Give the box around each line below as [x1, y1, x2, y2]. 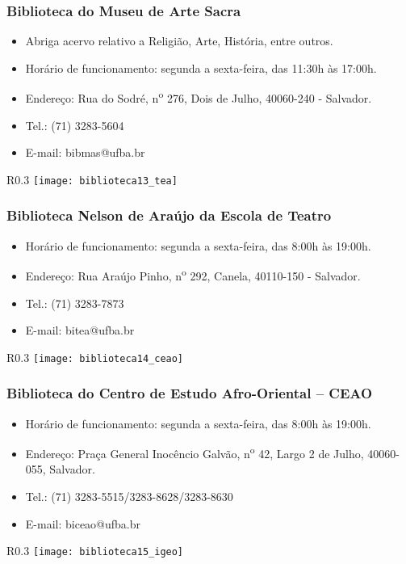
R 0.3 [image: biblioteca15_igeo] [6, 542, 184, 559]
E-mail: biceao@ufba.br [25, 515, 141, 532]
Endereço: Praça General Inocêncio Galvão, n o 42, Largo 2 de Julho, [25, 443, 364, 461]
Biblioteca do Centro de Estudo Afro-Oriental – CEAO [6, 383, 373, 403]
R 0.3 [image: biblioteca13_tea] [6, 170, 178, 187]
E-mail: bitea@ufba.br [25, 322, 135, 339]
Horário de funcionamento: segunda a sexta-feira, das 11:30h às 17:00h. [25, 59, 377, 76]
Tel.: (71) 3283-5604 [25, 116, 124, 133]
